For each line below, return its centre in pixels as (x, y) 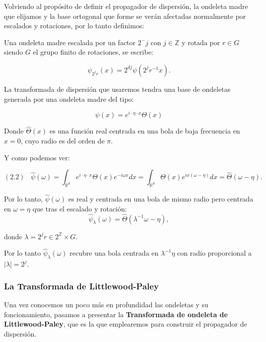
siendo (14, 52)
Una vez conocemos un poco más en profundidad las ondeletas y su (106, 305)
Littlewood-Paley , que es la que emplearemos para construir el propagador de (126, 324)
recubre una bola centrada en (114, 253)
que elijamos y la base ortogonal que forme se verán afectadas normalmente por (125, 16)
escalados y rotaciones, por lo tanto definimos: (74, 26)
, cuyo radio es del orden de (63, 141)
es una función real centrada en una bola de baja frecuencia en (145, 131)
